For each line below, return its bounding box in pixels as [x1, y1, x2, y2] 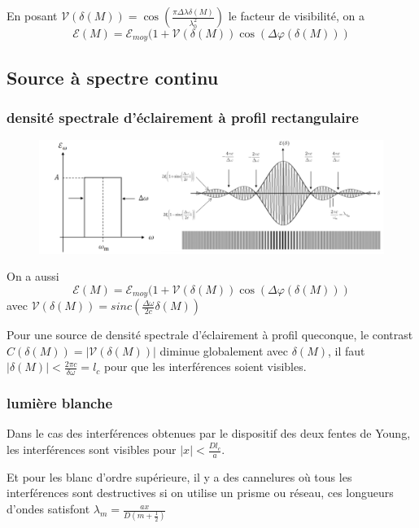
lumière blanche [7, 393, 113, 413]
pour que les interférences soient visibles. [104, 358, 307, 375]
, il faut [328, 342, 365, 359]
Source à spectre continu [7, 64, 219, 89]
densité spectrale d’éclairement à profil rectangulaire [7, 107, 359, 128]
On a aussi [7, 268, 59, 285]
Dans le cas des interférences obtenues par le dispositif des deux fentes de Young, [7, 425, 411, 442]
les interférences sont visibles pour [7, 441, 177, 458]
